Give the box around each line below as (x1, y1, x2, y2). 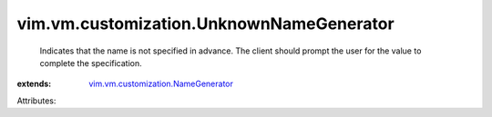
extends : (16, 78, 52, 90)
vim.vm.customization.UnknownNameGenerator (16, 14, 395, 34)
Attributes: (16, 95, 56, 106)
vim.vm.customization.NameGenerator (88, 78, 234, 90)
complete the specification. (39, 57, 143, 68)
